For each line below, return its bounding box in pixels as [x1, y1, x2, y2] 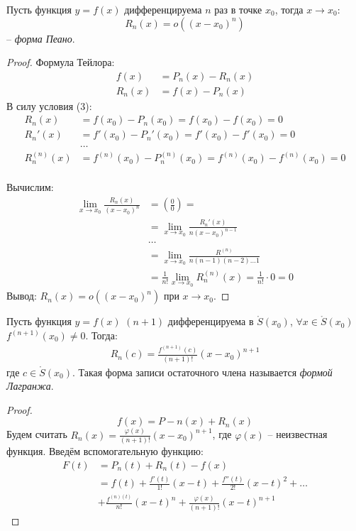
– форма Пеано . [6, 31, 75, 45]
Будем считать [6, 427, 67, 442]
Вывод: [6, 288, 37, 303]
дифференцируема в [167, 314, 254, 329]
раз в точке [214, 2, 262, 16]
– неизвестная [267, 427, 328, 442]
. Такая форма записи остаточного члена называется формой [72, 364, 333, 379]
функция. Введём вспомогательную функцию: [6, 444, 204, 459]
